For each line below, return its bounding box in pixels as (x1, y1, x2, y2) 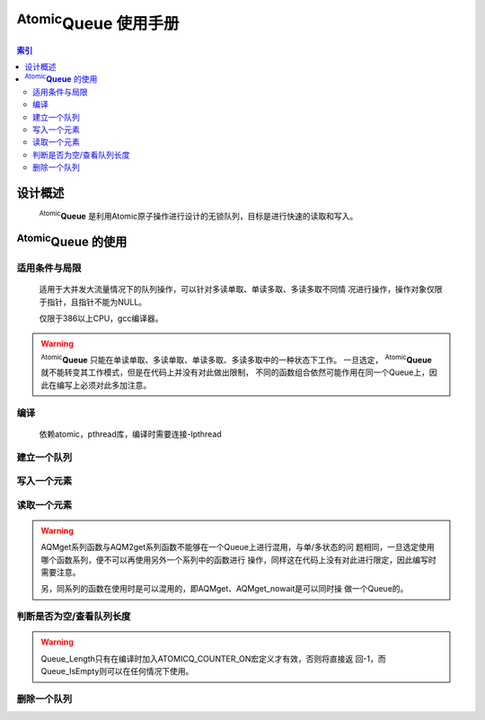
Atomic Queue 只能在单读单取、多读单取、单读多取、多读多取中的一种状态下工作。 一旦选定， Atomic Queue (40, 353, 433, 365)
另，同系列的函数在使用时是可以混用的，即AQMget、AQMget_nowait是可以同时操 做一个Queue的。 (40, 583, 409, 594)
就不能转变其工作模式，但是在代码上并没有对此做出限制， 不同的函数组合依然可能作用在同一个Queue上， (40, 367, 430, 378)
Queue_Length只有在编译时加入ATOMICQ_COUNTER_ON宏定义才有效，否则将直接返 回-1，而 (40, 653, 386, 664)
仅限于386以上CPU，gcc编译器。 (39, 313, 163, 324)
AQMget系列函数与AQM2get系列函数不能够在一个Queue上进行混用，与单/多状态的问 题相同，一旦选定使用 (40, 542, 435, 553)
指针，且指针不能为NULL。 (46, 297, 147, 307)
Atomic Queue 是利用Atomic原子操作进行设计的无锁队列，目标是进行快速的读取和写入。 (39, 209, 358, 222)
